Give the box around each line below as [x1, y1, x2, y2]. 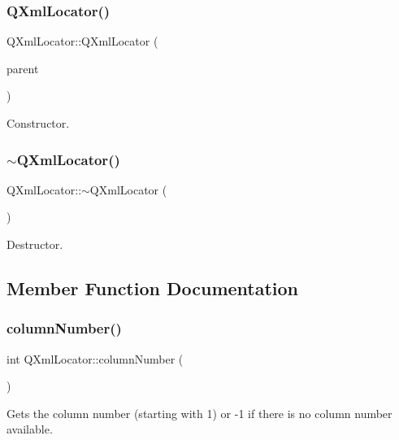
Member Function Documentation [7, 275, 299, 300]
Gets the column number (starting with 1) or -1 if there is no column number [7, 404, 392, 421]
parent [7, 59, 39, 76]
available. [7, 420, 53, 438]
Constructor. [7, 115, 70, 131]
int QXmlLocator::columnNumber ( [7, 350, 184, 367]
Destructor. [7, 236, 63, 252]
